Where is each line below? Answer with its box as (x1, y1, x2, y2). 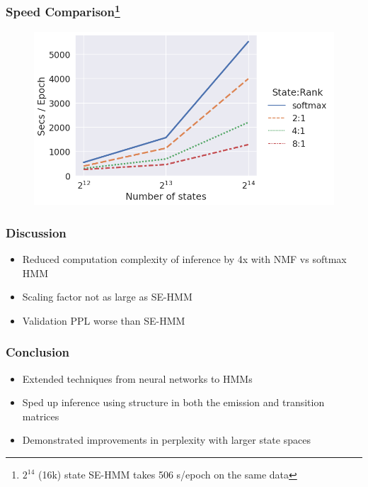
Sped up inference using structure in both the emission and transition (22, 395, 325, 410)
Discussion (6, 223, 67, 241)
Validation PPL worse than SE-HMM (22, 313, 185, 328)
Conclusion (6, 343, 69, 361)
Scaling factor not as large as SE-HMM (22, 289, 192, 304)
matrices (22, 408, 59, 423)
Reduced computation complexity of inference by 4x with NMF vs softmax (22, 252, 347, 267)
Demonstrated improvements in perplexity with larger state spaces (22, 432, 311, 447)
